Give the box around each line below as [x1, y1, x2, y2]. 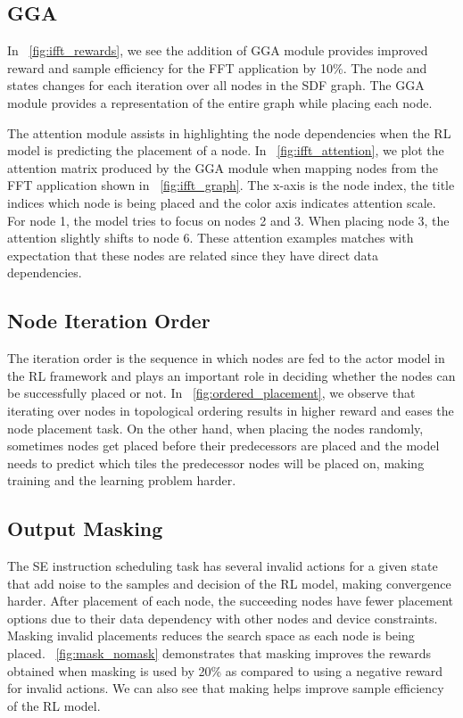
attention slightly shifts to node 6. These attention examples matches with [7, 228, 414, 247]
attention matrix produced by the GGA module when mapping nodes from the [7, 158, 439, 177]
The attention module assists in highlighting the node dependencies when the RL [7, 123, 451, 142]
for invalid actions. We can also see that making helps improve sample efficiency [7, 679, 444, 697]
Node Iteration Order [7, 307, 211, 334]
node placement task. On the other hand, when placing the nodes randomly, [7, 418, 424, 437]
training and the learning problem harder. [7, 471, 236, 490]
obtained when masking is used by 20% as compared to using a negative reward [7, 661, 443, 680]
